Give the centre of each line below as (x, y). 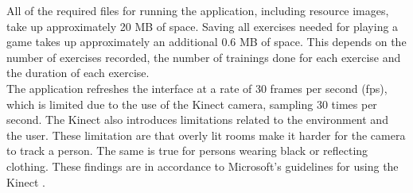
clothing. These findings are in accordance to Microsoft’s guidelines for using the (203, 166)
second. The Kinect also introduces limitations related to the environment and (197, 120)
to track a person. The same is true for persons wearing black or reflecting (187, 151)
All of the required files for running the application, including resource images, (198, 10)
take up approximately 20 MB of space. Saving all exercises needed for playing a (203, 26)
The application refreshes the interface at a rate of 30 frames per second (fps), (197, 88)
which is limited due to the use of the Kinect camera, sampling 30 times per (192, 104)
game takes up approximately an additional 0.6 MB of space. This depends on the (206, 42)
